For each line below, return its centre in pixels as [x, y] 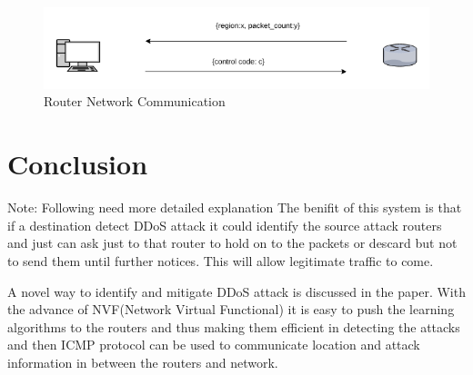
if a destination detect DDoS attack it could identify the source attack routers [225, 225]
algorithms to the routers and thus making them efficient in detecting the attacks [234, 326]
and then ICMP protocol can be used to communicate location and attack [214, 345]
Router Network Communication [135, 101]
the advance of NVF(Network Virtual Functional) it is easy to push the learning [231, 309]
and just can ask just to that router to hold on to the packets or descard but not [232, 243]
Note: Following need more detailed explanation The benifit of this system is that [235, 207]
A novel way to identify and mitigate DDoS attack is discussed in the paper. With [236, 291]
